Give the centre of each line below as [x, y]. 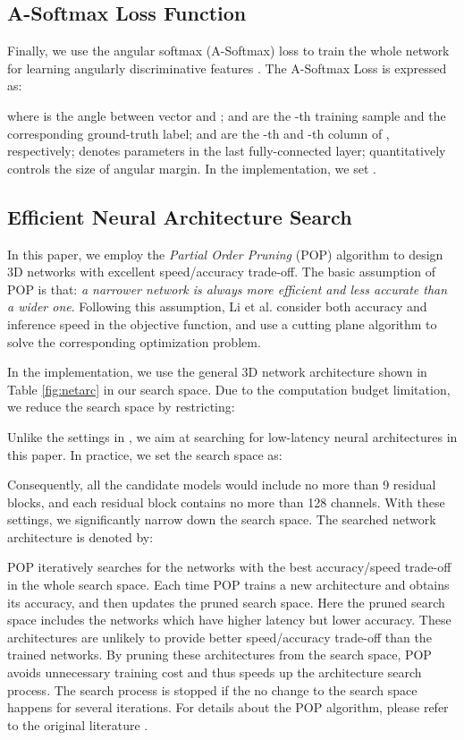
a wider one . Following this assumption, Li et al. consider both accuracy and [217, 306]
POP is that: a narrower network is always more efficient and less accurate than [228, 289]
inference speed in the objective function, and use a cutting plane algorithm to [222, 323]
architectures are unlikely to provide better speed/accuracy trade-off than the [219, 637]
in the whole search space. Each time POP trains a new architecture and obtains [228, 585]
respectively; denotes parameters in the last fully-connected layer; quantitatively [227, 151]
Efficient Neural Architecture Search [180, 216]
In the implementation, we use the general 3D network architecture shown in [217, 372]
